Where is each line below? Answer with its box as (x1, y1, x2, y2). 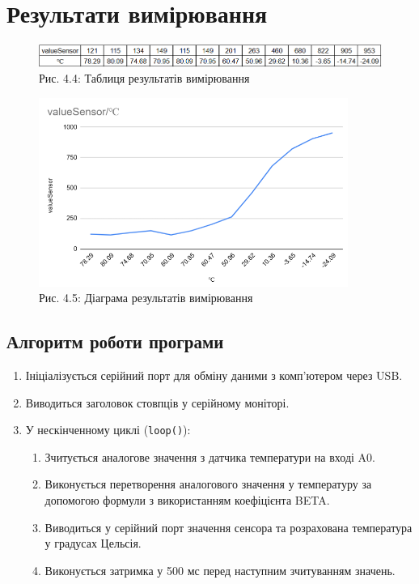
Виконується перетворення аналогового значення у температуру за (44, 475, 372, 492)
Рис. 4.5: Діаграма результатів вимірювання (39, 289, 253, 306)
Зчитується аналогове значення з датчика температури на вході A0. (44, 448, 375, 465)
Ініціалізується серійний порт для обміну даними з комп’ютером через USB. (25, 367, 403, 384)
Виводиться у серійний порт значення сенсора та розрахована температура (44, 518, 413, 535)
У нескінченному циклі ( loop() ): (25, 421, 191, 438)
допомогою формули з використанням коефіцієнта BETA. (44, 492, 330, 509)
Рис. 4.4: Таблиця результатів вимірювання (39, 70, 250, 87)
